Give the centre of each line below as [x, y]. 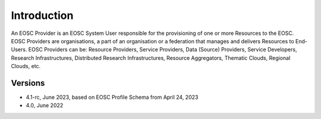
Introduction [42, 15]
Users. [19, 50]
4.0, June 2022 [45, 105]
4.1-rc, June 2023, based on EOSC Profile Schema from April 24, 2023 [112, 97]
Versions [28, 83]
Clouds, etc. [26, 66]
